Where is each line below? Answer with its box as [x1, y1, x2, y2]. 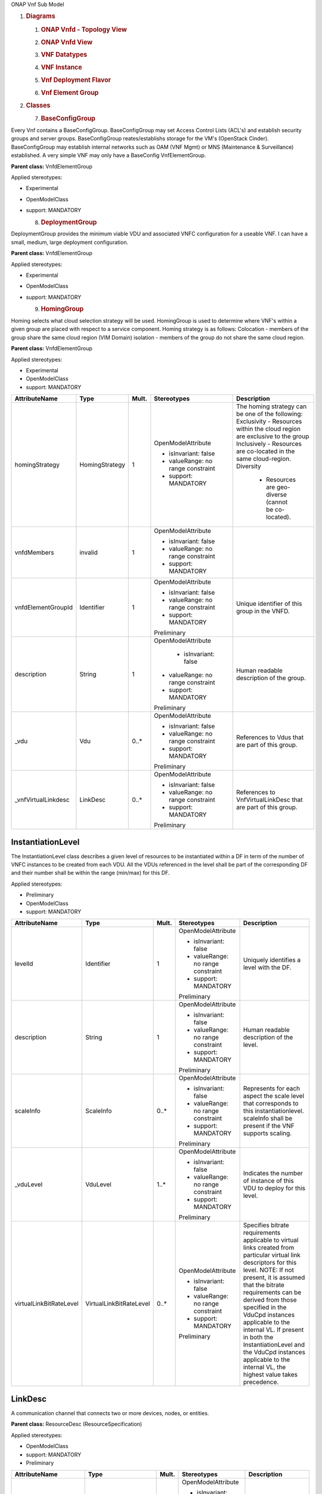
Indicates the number [243, 1169, 304, 1177]
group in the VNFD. [236, 607, 290, 616]
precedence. [243, 1378, 279, 1386]
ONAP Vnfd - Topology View [41, 25, 128, 33]
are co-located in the [236, 447, 295, 455]
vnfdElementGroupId [14, 604, 73, 612]
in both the [243, 1333, 274, 1342]
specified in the [243, 1303, 287, 1312]
